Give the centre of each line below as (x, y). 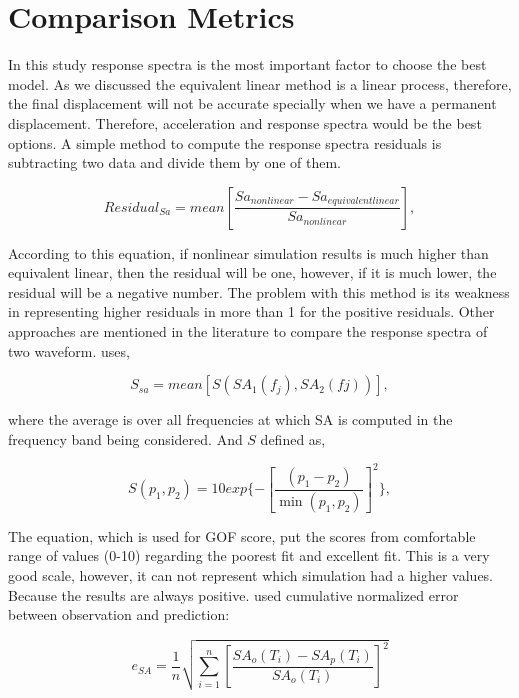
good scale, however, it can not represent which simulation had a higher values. (250, 575)
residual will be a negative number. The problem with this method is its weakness (259, 291)
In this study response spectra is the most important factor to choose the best (247, 64)
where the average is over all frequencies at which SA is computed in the (230, 419)
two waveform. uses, (69, 350)
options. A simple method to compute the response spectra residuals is (225, 142)
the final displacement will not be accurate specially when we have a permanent (252, 103)
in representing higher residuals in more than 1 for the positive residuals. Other (251, 311)
